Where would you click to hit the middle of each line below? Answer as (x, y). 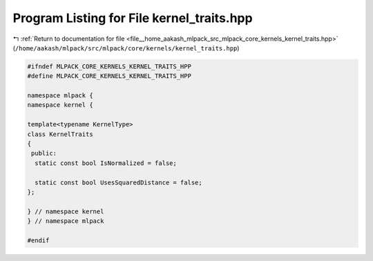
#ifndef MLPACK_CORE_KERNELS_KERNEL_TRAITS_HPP (109, 66)
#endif (38, 240)
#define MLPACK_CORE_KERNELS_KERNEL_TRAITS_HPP (109, 76)
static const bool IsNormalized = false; (106, 163)
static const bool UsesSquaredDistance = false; (119, 182)
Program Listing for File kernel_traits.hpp (133, 18)
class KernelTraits (60, 134)
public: (44, 153)
